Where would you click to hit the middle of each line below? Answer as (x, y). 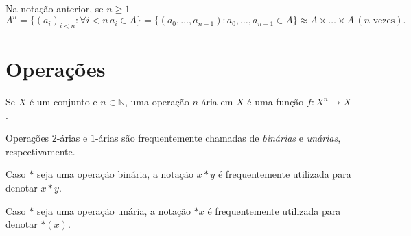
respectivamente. (40, 151)
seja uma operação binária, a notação (115, 174)
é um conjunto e (63, 102)
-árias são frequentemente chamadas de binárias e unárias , (218, 138)
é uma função (275, 102)
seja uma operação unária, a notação (114, 210)
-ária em (215, 102)
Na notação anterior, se (55, 8)
